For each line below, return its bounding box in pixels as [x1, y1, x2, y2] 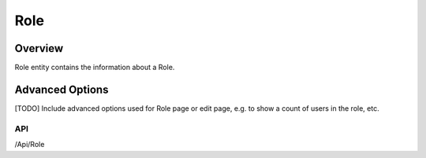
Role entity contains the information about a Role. [14, 63, 175, 72]
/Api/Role [14, 140, 45, 149]
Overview [14, 42, 64, 55]
